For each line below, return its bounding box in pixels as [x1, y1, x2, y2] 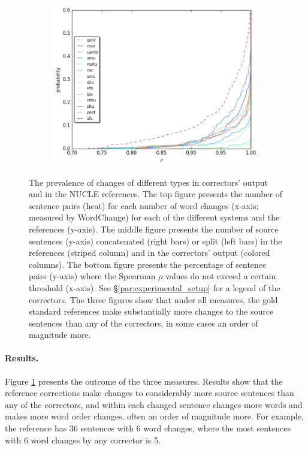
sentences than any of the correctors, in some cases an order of [29, 316, 258, 329]
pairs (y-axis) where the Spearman [29, 270, 156, 282]
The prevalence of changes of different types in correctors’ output [29, 176, 268, 188]
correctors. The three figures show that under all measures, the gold [29, 293, 278, 306]
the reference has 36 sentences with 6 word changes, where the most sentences [5, 422, 291, 434]
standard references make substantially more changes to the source [29, 305, 274, 318]
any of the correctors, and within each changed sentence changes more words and [5, 398, 303, 410]
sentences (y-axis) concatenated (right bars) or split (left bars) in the [29, 234, 282, 247]
